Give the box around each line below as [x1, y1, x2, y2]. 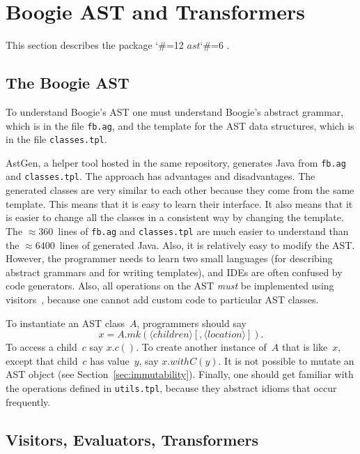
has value [90, 353, 130, 368]
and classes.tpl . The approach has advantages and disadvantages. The [6, 169, 315, 183]
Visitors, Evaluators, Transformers [6, 428, 258, 450]
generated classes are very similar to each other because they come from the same [6, 183, 354, 197]
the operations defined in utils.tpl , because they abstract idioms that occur [6, 380, 337, 395]
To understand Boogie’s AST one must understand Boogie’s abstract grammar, [6, 104, 344, 119]
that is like [281, 340, 328, 354]
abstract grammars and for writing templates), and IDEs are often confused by [6, 264, 343, 279]
